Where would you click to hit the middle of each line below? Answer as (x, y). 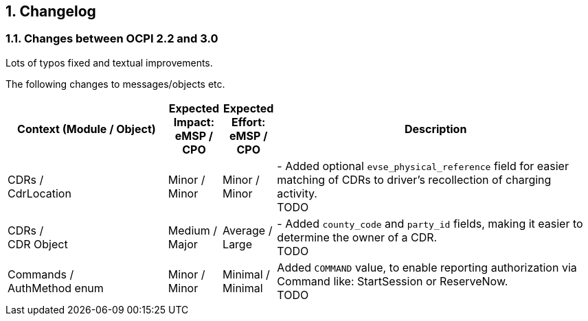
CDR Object (38, 244)
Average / (248, 230)
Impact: (194, 122)
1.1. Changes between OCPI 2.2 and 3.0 (112, 39)
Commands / (41, 274)
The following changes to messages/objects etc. (115, 84)
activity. (297, 193)
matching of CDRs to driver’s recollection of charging (414, 179)
